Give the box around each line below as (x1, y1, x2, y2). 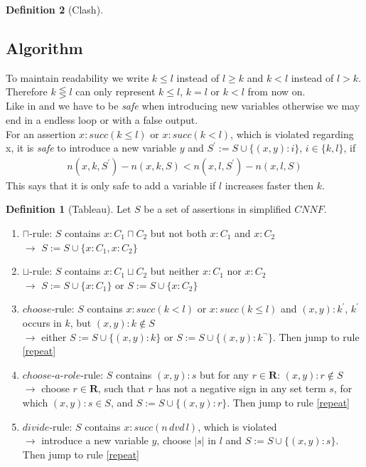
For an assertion (6, 126, 76, 141)
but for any (200, 367, 249, 382)
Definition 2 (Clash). (6, 2, 103, 16)
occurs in (22, 315, 62, 330)
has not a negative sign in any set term (156, 381, 326, 396)
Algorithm (6, 36, 83, 58)
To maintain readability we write (6, 70, 149, 85)
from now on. (247, 84, 306, 99)
